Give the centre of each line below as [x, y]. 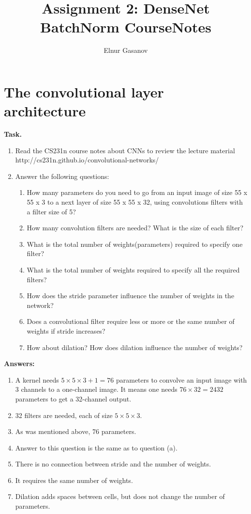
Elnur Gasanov [126, 50]
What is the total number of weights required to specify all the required [133, 269]
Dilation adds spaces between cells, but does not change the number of [120, 496]
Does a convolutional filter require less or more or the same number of [131, 321]
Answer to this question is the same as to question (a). [96, 447]
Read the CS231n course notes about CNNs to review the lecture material [125, 150]
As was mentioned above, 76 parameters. [76, 431]
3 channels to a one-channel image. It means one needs [96, 389]
